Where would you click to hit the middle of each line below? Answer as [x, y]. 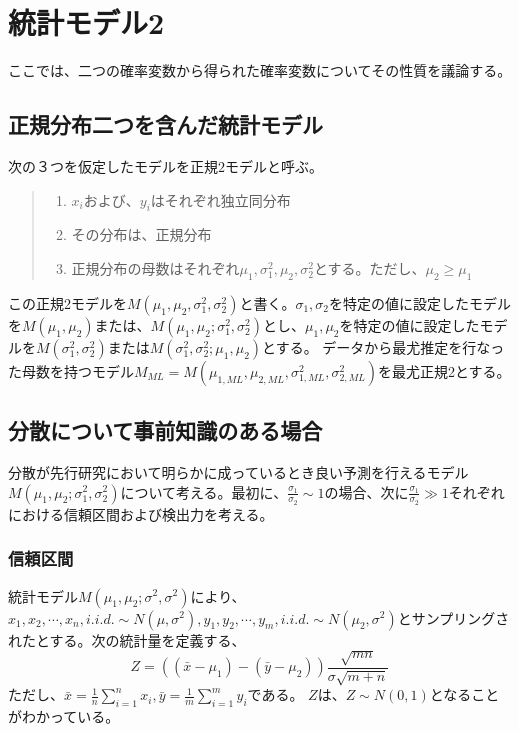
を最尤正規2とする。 [444, 370]
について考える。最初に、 [204, 491]
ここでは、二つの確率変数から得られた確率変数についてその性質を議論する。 [260, 70]
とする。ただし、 [369, 267]
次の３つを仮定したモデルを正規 [113, 165]
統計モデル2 [86, 22]
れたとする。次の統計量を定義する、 [127, 639]
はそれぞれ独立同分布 [220, 199]
